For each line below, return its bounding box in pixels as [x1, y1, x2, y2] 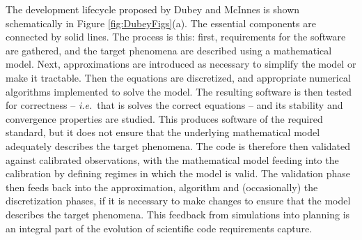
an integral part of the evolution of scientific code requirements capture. [6, 220, 313, 235]
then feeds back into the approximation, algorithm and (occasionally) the [6, 179, 318, 194]
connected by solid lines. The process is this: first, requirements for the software [6, 29, 346, 44]
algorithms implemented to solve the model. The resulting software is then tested [6, 84, 352, 98]
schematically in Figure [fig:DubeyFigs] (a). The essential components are [6, 15, 316, 30]
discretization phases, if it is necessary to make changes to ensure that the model [6, 193, 351, 208]
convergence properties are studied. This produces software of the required [6, 111, 323, 126]
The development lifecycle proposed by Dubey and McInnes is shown [6, 2, 300, 16]
